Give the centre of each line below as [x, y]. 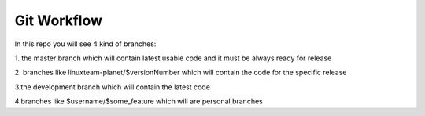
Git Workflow [58, 20]
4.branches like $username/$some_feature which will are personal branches [139, 101]
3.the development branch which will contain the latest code [112, 87]
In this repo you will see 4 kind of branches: [85, 44]
